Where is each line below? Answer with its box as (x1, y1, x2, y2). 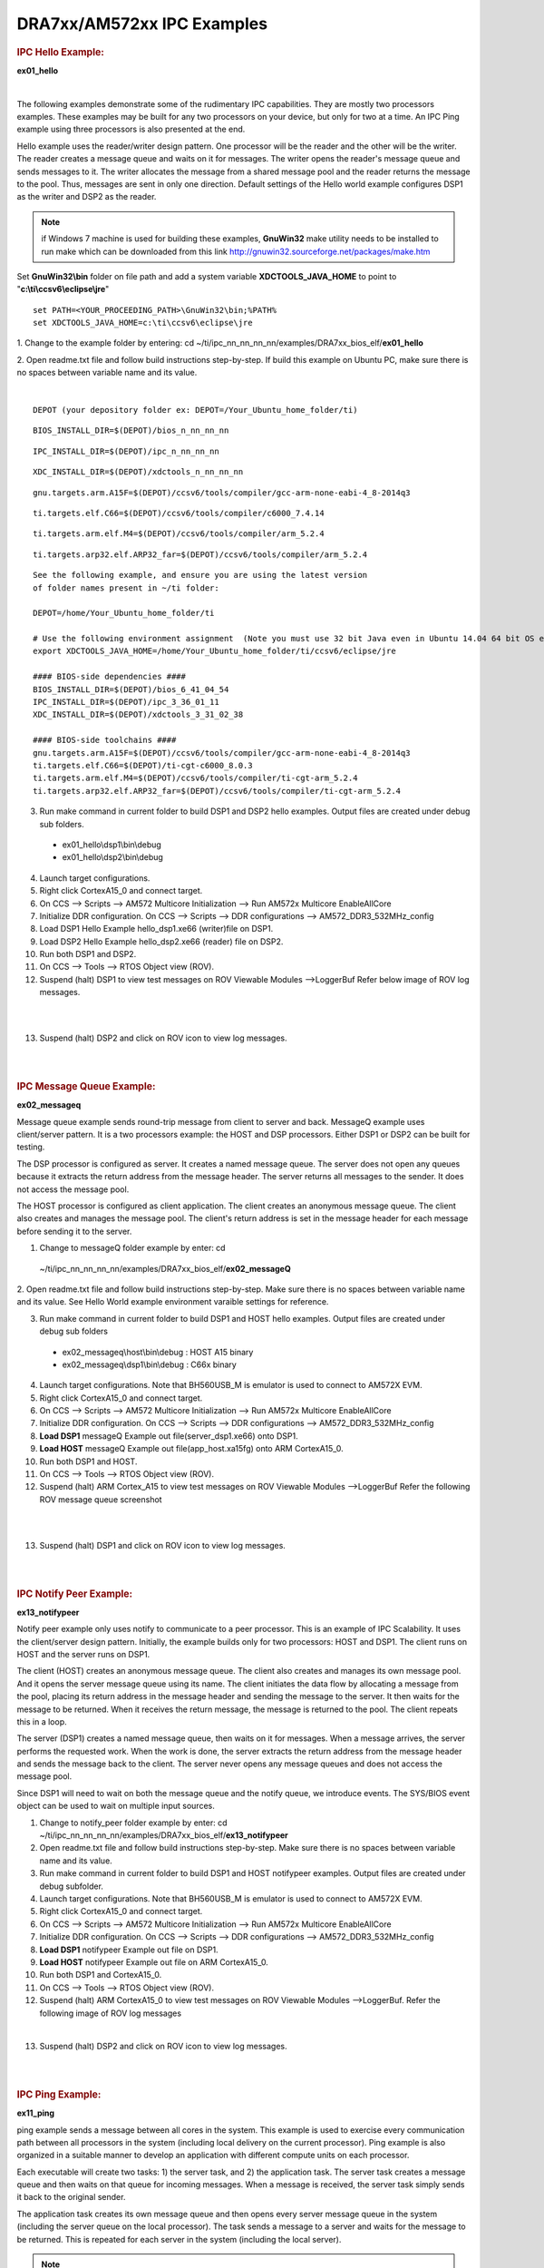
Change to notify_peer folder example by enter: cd (39, 1817, 228, 1828)
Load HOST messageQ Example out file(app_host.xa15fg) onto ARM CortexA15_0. (39, 1443, 344, 1454)
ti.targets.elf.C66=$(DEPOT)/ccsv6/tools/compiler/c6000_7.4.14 (33, 508, 325, 518)
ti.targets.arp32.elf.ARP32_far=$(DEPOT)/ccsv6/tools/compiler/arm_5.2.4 (33, 549, 368, 560)
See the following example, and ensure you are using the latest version (33, 570, 368, 581)
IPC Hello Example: (16, 45, 104, 58)
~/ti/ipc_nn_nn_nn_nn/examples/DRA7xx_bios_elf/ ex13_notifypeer (39, 1830, 289, 1841)
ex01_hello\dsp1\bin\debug (62, 839, 162, 850)
